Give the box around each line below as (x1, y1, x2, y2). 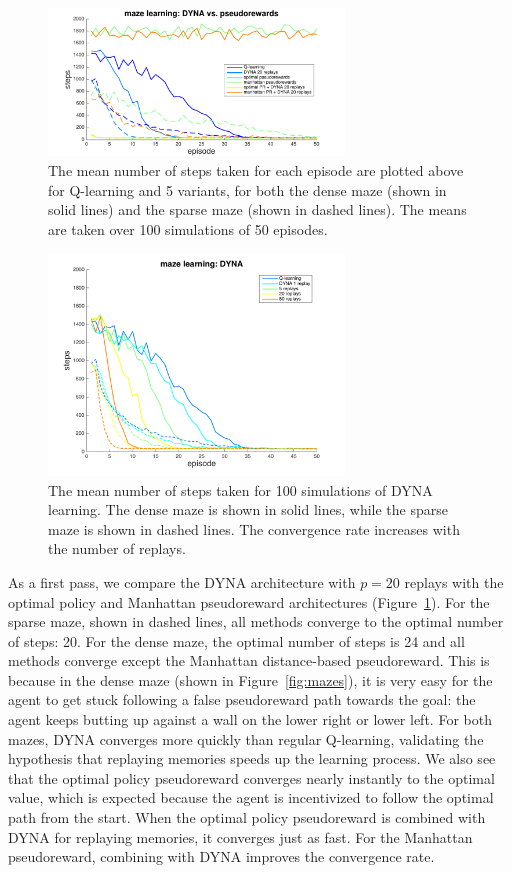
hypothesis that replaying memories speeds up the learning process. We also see (8, 748, 496, 769)
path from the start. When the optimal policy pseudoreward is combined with (8, 807, 486, 828)
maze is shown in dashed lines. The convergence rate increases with (48, 518, 460, 539)
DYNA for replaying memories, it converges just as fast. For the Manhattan (8, 826, 473, 847)
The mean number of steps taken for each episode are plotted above (48, 159, 464, 180)
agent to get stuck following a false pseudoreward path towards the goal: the (8, 689, 476, 710)
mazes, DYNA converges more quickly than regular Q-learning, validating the (8, 728, 484, 749)
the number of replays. (48, 538, 186, 559)
